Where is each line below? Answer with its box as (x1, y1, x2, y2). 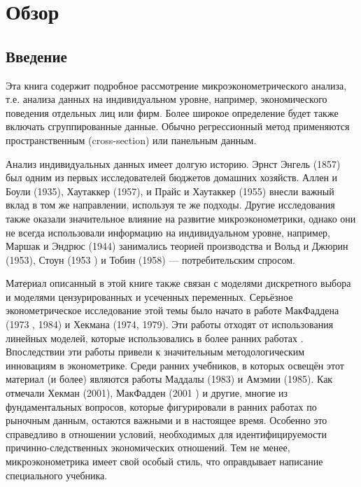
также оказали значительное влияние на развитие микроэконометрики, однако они (6, 211, 356, 225)
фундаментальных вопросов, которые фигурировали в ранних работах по (6, 399, 317, 414)
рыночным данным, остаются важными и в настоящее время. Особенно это (6, 413, 327, 428)
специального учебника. (6, 467, 108, 482)
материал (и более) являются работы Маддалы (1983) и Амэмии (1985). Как (6, 372, 333, 386)
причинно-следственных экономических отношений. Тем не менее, (6, 440, 290, 455)
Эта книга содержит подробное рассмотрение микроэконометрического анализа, (6, 78, 347, 92)
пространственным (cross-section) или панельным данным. (6, 132, 257, 147)
